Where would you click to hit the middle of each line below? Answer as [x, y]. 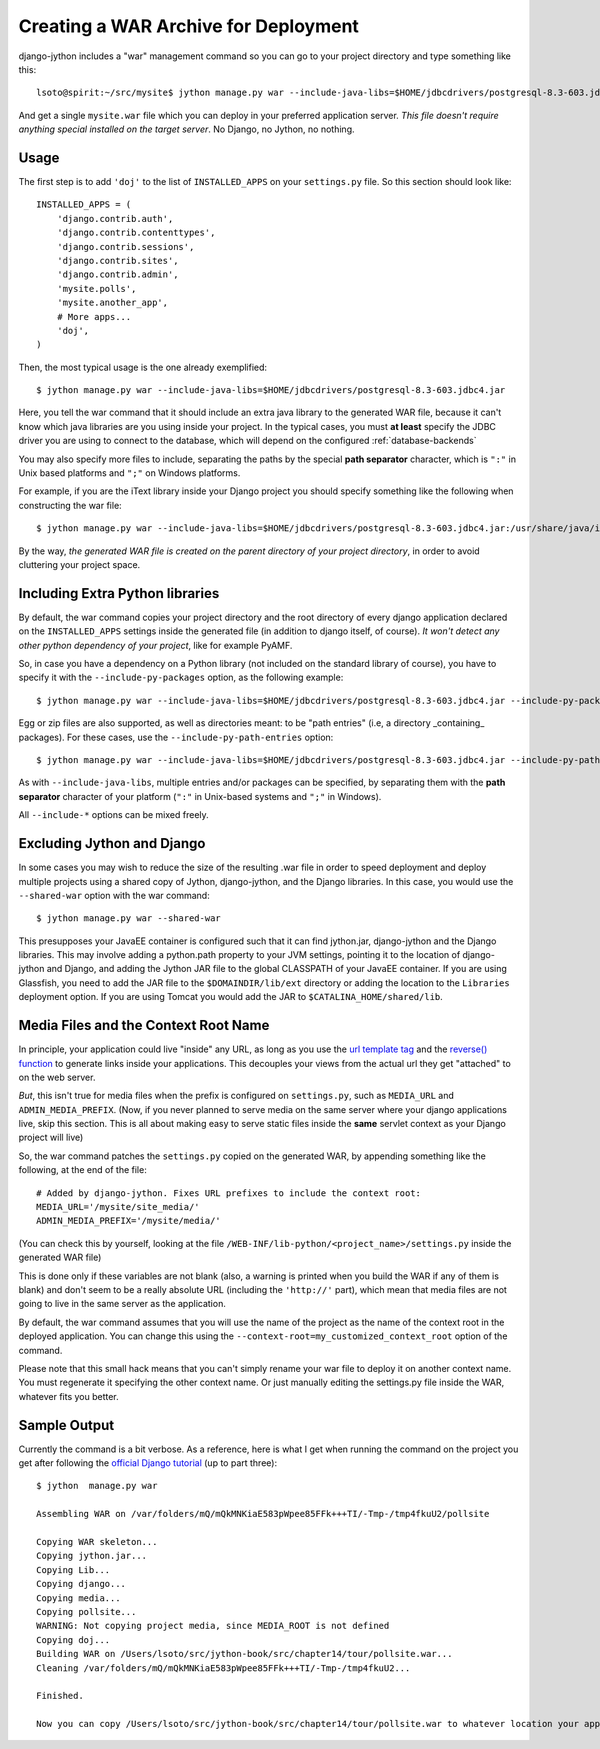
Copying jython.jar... [92, 1556]
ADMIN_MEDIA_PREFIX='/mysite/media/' [129, 1221]
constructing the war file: [70, 505]
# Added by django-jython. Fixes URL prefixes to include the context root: [229, 1193]
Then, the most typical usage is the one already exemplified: [143, 367]
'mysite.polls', [96, 288]
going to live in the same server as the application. [122, 1304]
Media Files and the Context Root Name [144, 1025]
